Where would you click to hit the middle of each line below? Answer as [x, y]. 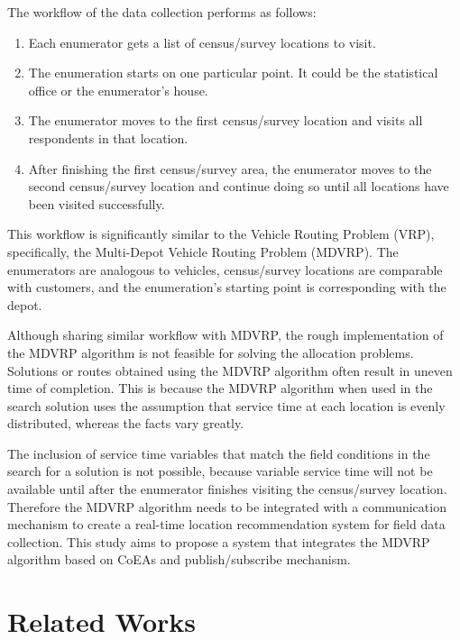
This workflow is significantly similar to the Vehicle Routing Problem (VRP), [221, 234]
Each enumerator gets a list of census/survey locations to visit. [202, 42]
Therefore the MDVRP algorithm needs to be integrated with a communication [227, 506]
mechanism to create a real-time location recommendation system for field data [226, 524]
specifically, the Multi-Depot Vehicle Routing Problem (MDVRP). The [203, 251]
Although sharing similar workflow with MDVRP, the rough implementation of [225, 335]
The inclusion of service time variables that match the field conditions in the [219, 453]
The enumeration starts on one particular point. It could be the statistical [233, 73]
